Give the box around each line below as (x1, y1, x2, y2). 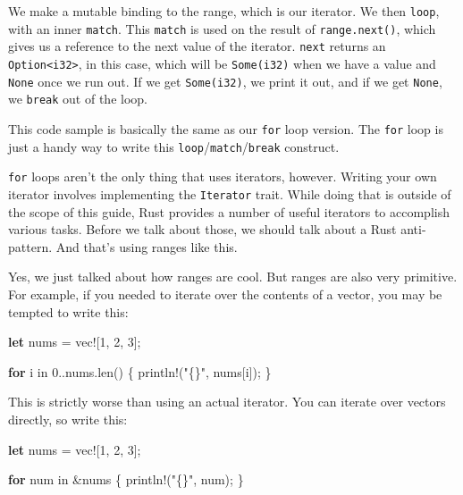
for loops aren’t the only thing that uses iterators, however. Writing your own (8, 167, 437, 186)
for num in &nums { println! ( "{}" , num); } (8, 470, 244, 489)
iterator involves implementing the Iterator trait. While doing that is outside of (8, 184, 451, 203)
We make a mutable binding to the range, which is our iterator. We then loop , (8, 2, 440, 20)
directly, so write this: (8, 409, 128, 428)
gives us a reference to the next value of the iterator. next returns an (8, 37, 386, 55)
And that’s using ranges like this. (55, 237, 238, 256)
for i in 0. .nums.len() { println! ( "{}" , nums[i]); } (8, 362, 272, 381)
